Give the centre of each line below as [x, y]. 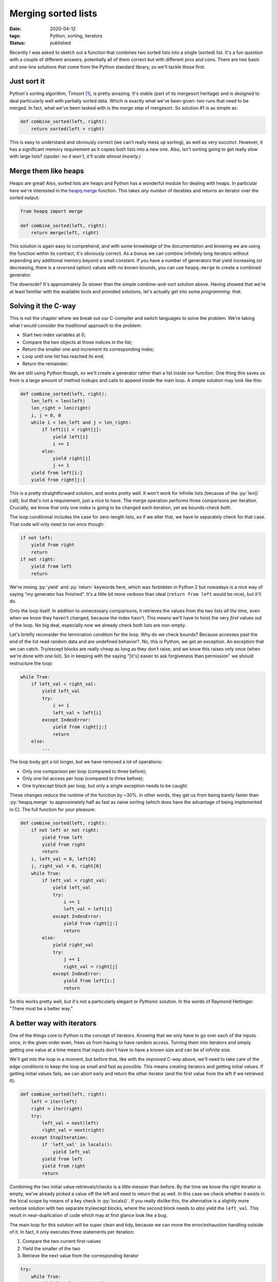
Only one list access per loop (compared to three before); [83, 778]
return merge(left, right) [65, 233]
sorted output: [25, 198]
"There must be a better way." [41, 1009]
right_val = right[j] [91, 966]
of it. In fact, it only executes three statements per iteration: [72, 1232]
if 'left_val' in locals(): [77, 1145]
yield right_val [73, 945]
